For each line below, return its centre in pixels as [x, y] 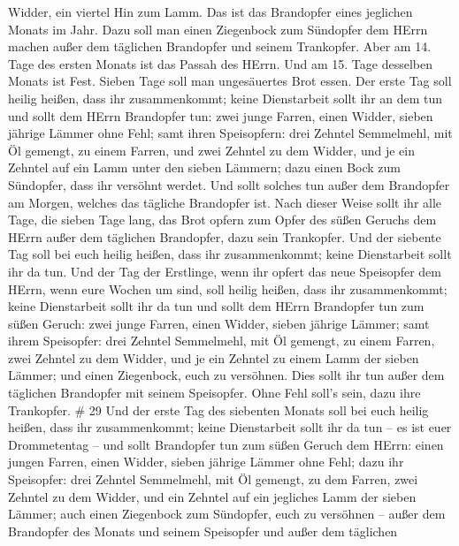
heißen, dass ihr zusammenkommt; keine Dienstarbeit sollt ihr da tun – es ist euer [230, 427]
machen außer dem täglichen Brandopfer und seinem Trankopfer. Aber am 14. [220, 46]
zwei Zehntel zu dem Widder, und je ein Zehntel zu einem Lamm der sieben [214, 357]
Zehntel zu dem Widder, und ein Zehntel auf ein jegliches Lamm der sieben [212, 496]
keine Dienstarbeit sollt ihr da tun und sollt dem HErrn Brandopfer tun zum [216, 306]
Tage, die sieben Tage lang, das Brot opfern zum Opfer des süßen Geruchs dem [222, 220]
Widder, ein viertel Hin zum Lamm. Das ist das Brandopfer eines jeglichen [210, 11]
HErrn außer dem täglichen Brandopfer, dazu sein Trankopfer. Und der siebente [225, 236]
